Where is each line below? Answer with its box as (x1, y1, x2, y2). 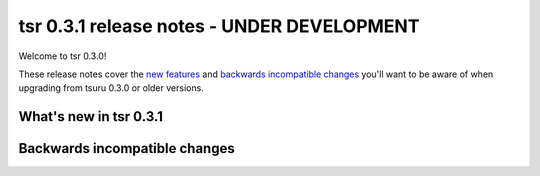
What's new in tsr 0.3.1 (18, 108, 164, 125)
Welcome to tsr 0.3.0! (18, 50, 107, 62)
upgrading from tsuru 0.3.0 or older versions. (18, 82, 204, 94)
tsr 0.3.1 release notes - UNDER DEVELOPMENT (18, 15, 420, 37)
